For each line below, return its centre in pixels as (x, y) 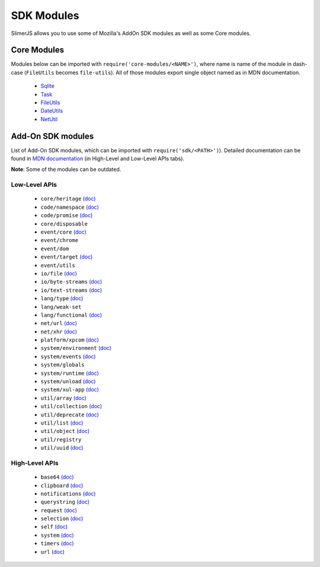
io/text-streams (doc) (71, 290)
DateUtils (52, 111)
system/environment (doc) (76, 348)
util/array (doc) (64, 398)
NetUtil (49, 119)
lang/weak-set (61, 307)
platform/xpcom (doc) (70, 340)
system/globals (63, 365)
